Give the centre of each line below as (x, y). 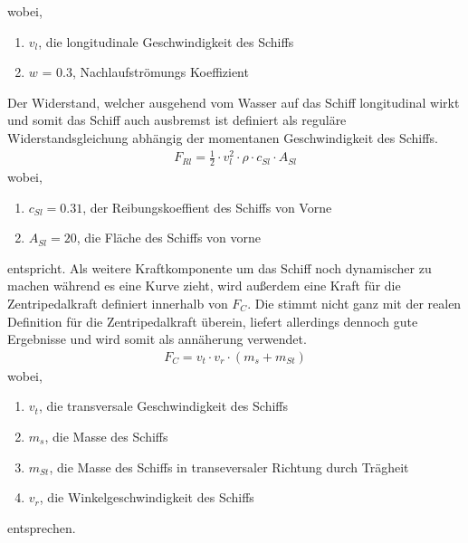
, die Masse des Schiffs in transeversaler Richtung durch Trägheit (229, 467)
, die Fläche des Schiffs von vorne (169, 238)
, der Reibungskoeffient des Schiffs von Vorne (207, 207)
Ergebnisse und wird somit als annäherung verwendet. (157, 339)
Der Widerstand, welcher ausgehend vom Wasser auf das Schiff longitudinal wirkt (234, 102)
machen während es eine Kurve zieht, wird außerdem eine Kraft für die (204, 286)
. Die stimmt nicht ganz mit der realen (354, 303)
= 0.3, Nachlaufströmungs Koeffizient (145, 72)
